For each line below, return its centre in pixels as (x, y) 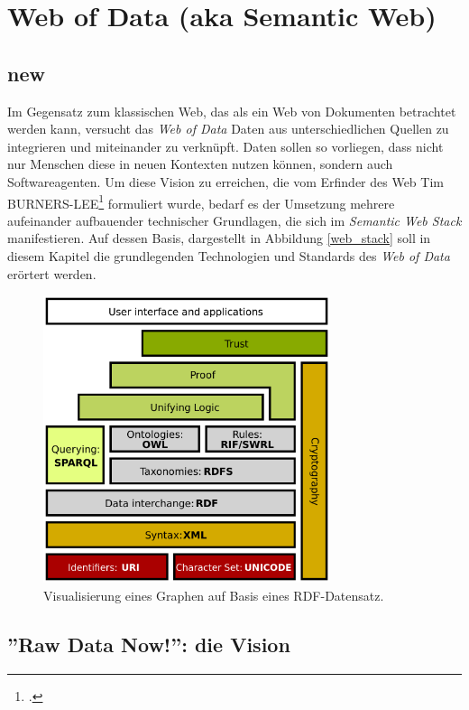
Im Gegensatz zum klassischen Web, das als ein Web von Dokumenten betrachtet (232, 111)
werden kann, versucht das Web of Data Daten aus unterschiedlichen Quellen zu (228, 129)
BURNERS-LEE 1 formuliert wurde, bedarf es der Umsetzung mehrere (201, 201)
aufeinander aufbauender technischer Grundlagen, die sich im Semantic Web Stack (234, 220)
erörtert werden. (52, 273)
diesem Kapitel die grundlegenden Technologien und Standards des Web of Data (229, 255)
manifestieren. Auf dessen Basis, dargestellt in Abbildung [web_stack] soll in (219, 238)
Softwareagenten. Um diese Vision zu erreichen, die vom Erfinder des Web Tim (225, 181)
